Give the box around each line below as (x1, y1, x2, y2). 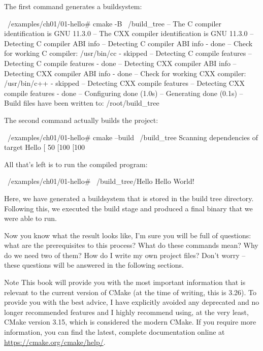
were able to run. (4, 213, 57, 224)
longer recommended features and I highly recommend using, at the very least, (4, 306, 249, 317)
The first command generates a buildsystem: (4, 1, 142, 11)
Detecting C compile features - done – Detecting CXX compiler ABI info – (4, 57, 237, 68)
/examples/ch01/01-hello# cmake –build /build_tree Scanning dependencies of (7, 132, 258, 142)
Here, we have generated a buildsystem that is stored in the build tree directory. (4, 193, 254, 203)
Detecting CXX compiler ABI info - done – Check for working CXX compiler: (4, 68, 246, 78)
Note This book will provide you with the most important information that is (4, 277, 246, 288)
